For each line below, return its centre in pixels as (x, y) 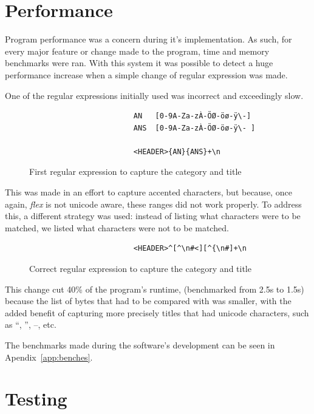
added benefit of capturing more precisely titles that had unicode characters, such (157, 312)
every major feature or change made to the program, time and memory (137, 51)
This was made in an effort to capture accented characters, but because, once (148, 192)
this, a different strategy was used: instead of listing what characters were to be (153, 216)
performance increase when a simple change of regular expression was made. (146, 74)
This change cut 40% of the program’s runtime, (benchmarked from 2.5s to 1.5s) (155, 289)
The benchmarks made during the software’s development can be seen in (140, 345)
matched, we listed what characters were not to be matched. (117, 227)
